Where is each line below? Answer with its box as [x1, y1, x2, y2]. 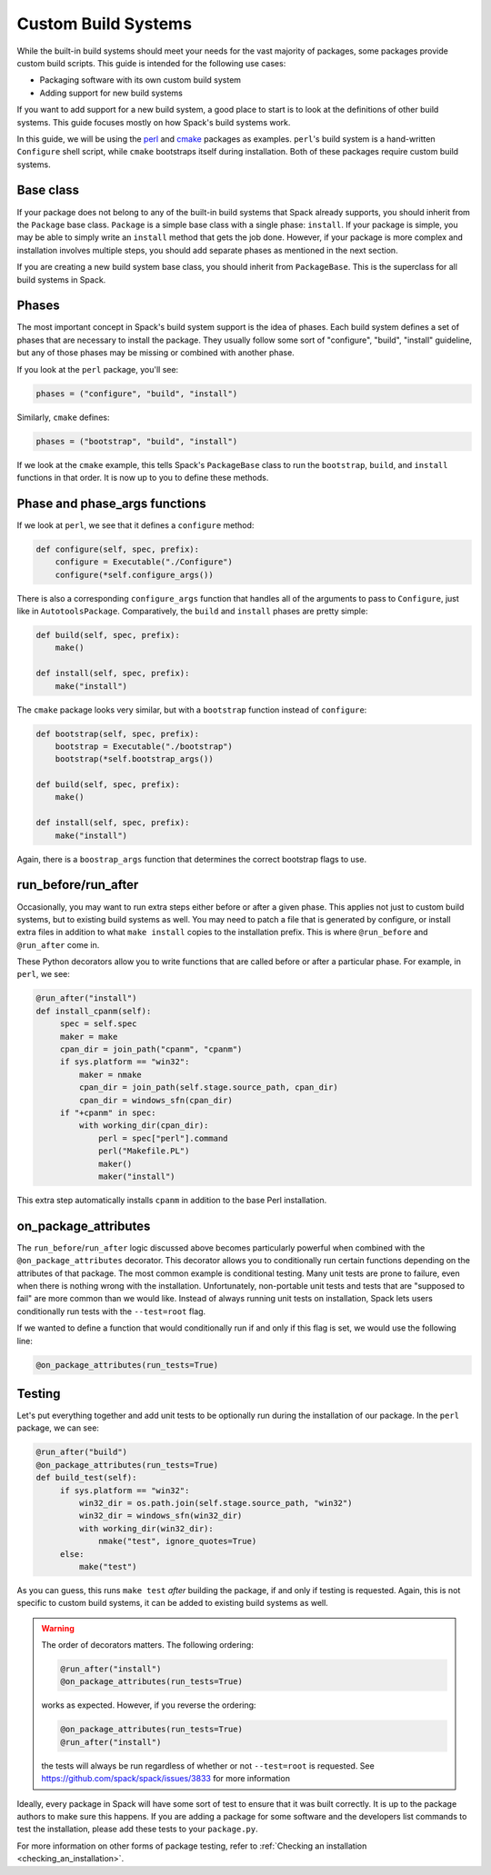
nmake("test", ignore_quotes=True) [98, 1536, 257, 1547]
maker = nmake [78, 1069, 143, 1080]
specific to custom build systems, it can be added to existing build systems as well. [16, 1598, 329, 1609]
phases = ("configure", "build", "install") [35, 388, 238, 399]
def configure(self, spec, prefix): [35, 544, 200, 554]
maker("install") [98, 1171, 176, 1182]
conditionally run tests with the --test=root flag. [16, 1305, 206, 1317]
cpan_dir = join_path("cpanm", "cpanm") [59, 1044, 243, 1054]
